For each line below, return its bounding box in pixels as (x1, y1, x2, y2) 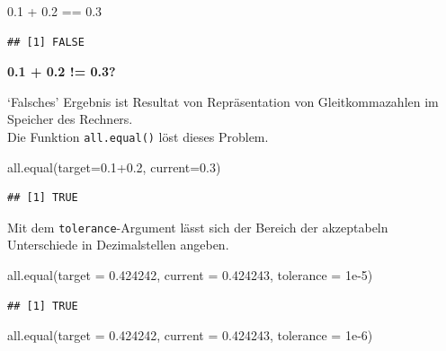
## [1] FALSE (7, 35, 85, 48)
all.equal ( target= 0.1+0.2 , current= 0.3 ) (7, 157, 221, 176)
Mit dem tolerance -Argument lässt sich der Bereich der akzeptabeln (7, 217, 388, 236)
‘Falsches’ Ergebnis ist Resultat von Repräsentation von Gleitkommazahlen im (7, 92, 439, 110)
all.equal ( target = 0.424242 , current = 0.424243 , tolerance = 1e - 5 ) (7, 266, 373, 285)
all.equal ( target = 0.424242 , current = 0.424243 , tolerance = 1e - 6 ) (7, 326, 373, 345)
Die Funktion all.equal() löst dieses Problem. (7, 127, 269, 145)
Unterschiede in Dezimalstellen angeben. (7, 235, 229, 254)
